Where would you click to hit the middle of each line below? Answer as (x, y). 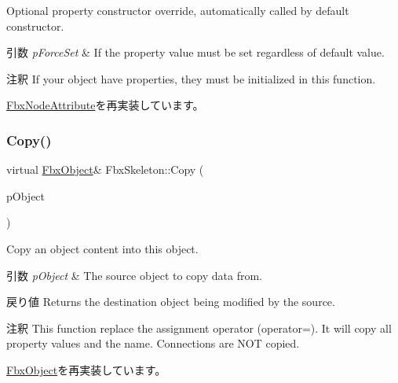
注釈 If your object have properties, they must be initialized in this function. (191, 78)
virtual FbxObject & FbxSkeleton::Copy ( (105, 169)
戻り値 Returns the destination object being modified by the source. (171, 302)
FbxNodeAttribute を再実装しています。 (105, 105)
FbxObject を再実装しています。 (86, 369)
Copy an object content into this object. (102, 248)
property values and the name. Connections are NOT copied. (153, 343)
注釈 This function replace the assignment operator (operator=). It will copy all (199, 328)
